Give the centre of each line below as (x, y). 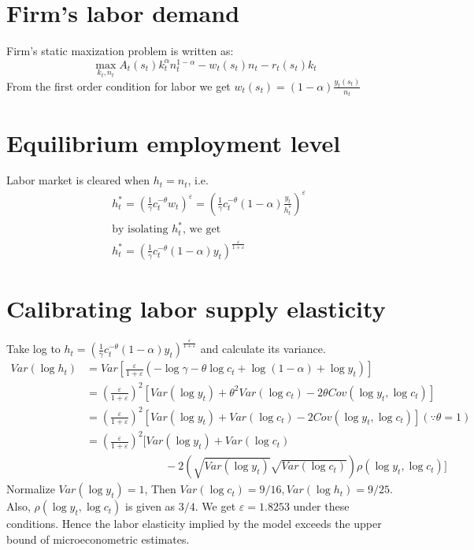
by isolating (140, 230)
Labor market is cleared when (78, 180)
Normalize (31, 489)
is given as (150, 506)
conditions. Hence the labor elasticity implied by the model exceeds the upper (194, 524)
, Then (160, 489)
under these (321, 506)
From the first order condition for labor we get (119, 85)
